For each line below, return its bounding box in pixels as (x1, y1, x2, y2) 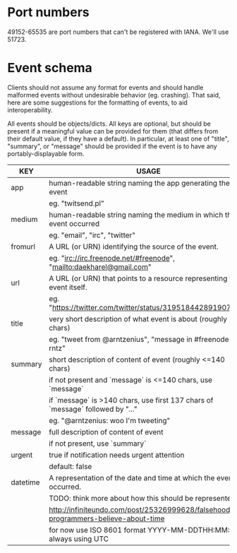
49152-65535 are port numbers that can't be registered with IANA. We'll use (7, 28, 229, 36)
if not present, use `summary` (49, 439, 147, 448)
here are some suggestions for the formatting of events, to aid (7, 98, 188, 107)
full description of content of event (49, 427, 164, 436)
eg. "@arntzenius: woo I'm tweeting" (49, 415, 171, 425)
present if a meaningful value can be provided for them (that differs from (7, 126, 219, 135)
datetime (11, 477, 40, 487)
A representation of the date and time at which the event (49, 472, 236, 482)
